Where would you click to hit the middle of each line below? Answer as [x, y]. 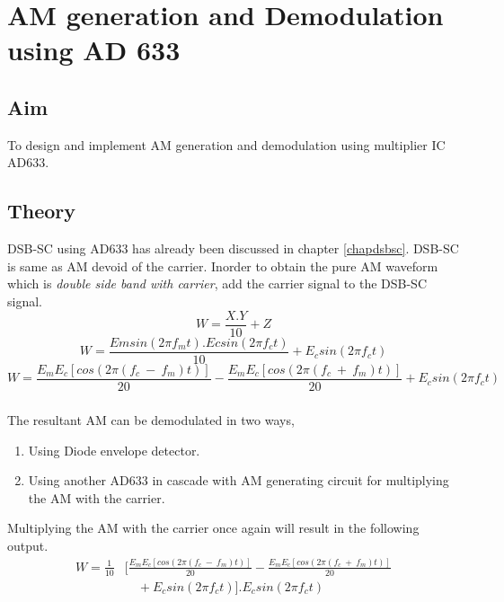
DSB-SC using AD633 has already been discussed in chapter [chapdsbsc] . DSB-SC [233, 248]
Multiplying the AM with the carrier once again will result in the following [213, 528]
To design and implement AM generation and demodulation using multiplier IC [226, 144]
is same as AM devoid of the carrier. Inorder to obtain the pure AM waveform [223, 266]
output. [28, 546]
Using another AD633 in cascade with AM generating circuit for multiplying [239, 480]
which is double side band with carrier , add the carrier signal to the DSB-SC [217, 283]
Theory [42, 211]
